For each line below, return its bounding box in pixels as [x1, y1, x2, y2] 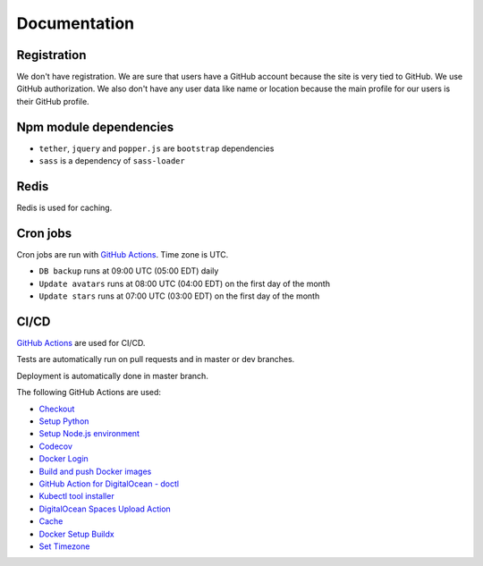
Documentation [16, 13, 135, 33]
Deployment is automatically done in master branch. [16, 370, 209, 381]
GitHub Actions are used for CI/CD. [16, 338, 146, 349]
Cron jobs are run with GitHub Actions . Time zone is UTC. [16, 249, 229, 259]
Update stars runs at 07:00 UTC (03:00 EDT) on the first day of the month [38, 291, 320, 301]
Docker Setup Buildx [38, 528, 115, 539]
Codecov [38, 441, 73, 452]
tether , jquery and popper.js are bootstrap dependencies [38, 143, 275, 154]
